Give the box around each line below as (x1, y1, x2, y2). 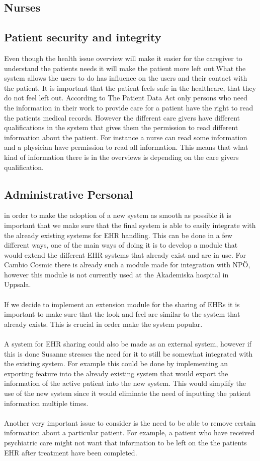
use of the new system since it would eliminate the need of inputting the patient (4, 388, 251, 398)
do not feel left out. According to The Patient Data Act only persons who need (4, 92, 247, 103)
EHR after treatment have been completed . (4, 447, 137, 457)
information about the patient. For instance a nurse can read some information (4, 132, 247, 142)
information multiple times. (4, 397, 89, 408)
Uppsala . (4, 279, 31, 290)
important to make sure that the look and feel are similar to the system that (4, 309, 240, 319)
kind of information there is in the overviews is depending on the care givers (4, 151, 239, 162)
